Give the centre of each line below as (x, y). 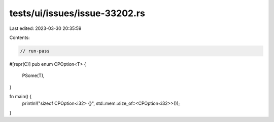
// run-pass (35, 51)
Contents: (20, 37)
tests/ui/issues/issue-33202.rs (77, 13)
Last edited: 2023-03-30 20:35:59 (45, 28)
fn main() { (21, 97)
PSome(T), (33, 75)
